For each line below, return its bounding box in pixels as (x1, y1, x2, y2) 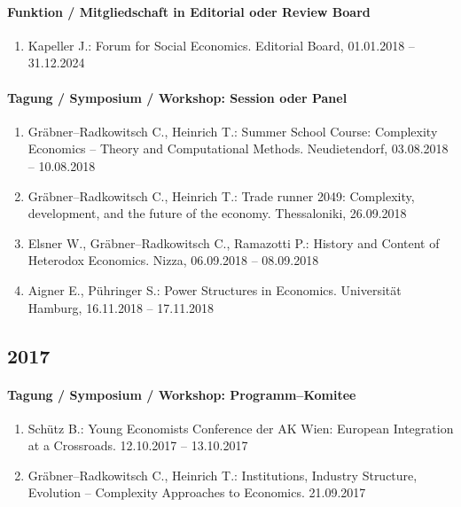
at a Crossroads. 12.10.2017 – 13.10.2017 (27, 436, 248, 455)
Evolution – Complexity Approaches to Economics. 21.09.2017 (27, 483, 366, 502)
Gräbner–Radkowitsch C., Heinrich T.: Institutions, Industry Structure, (27, 465, 418, 484)
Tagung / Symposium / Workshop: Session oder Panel (7, 88, 348, 106)
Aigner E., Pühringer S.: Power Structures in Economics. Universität (27, 280, 402, 299)
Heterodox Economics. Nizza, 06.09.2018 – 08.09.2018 (27, 251, 319, 269)
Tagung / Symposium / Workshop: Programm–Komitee (7, 385, 356, 403)
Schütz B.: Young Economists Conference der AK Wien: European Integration (27, 418, 454, 437)
